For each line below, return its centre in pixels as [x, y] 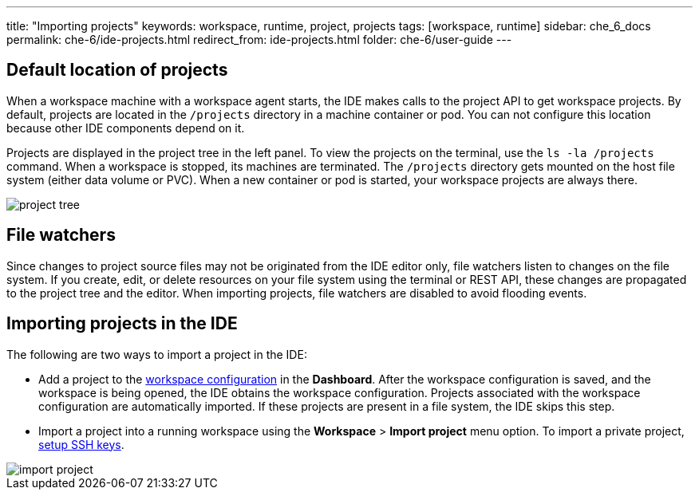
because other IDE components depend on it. [126, 128]
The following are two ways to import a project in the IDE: [157, 354]
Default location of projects [117, 70]
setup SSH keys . [81, 444]
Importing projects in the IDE [122, 324]
